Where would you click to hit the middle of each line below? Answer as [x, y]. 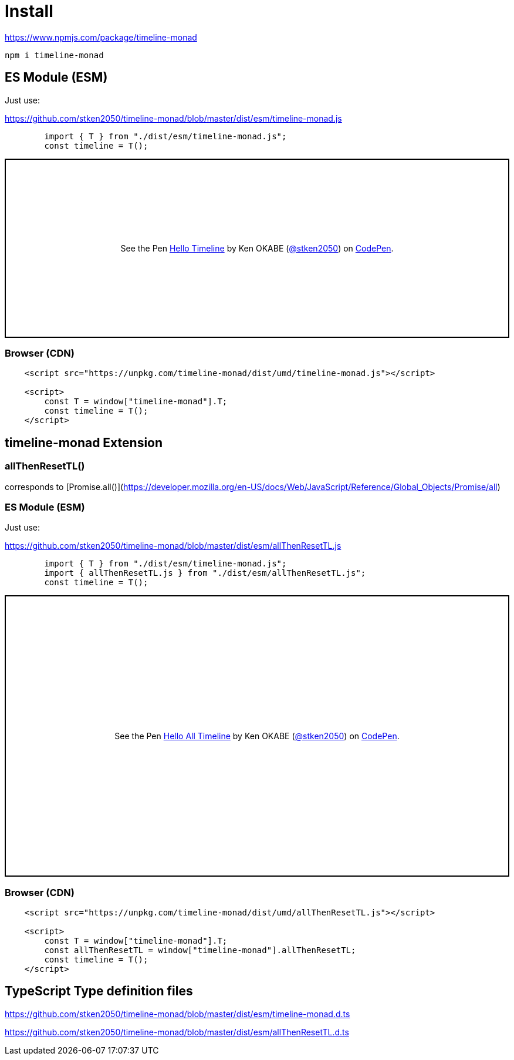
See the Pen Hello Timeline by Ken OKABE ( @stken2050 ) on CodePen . [257, 248]
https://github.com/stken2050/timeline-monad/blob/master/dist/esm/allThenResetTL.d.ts [177, 1032]
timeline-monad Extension [84, 442]
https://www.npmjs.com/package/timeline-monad [101, 37]
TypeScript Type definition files [99, 991]
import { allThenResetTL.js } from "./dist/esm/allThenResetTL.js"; [205, 573]
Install [29, 11]
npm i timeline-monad [54, 55]
